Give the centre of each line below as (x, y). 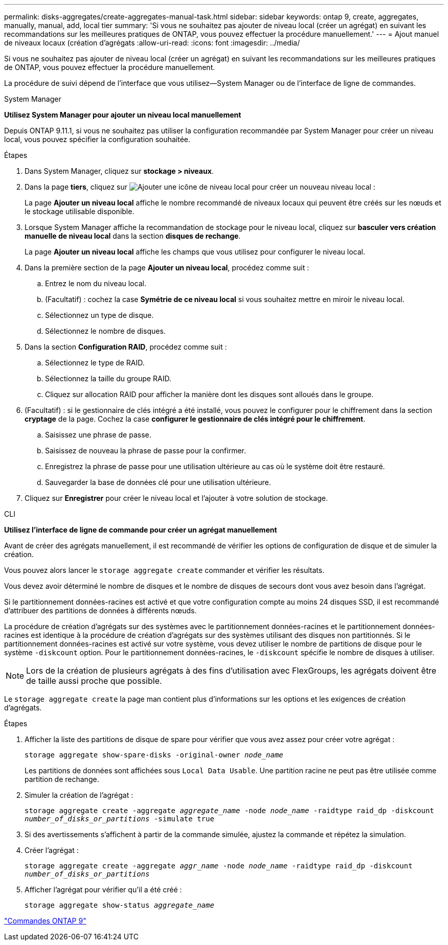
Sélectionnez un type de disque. (99, 315)
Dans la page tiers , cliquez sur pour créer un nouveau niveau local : (200, 187)
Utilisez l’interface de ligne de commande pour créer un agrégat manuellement (141, 530)
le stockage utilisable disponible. (80, 211)
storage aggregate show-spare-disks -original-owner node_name (154, 755)
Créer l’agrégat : (52, 850)
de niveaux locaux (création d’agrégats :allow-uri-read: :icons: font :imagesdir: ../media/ (152, 43)
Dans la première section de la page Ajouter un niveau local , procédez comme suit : (167, 268)
